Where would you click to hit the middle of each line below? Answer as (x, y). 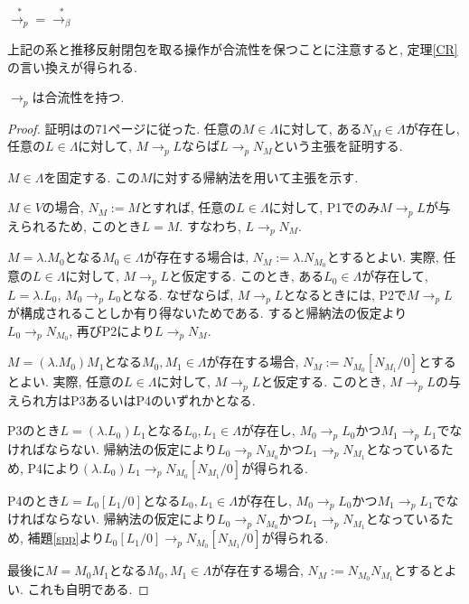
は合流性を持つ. (78, 97)
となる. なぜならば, (178, 294)
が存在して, (395, 276)
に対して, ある (320, 128)
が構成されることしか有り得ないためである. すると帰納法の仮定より (207, 312)
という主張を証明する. (338, 146)
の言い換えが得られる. (72, 66)
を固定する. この (92, 177)
